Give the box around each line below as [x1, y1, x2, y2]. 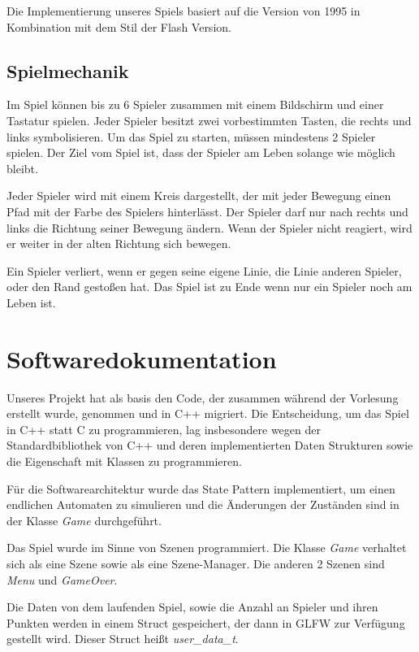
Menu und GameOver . [6, 571, 118, 588]
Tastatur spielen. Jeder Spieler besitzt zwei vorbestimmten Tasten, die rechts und [6, 111, 412, 128]
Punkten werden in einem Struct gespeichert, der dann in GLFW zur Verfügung [6, 614, 405, 631]
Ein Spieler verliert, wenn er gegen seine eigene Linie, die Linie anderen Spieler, [6, 262, 402, 279]
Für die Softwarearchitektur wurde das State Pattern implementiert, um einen [6, 480, 395, 497]
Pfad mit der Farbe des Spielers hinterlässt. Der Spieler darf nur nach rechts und [6, 202, 408, 220]
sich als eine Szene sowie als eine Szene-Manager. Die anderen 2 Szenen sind [6, 554, 385, 572]
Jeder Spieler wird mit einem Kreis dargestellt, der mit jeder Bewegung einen [6, 187, 391, 204]
